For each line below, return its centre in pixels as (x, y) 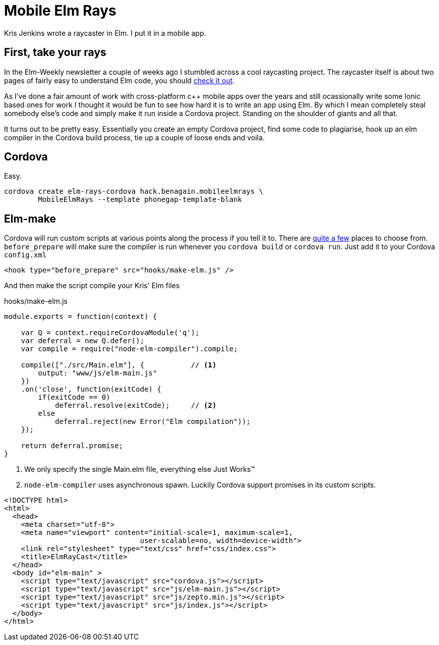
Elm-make (30, 219)
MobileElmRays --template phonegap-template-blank (140, 200)
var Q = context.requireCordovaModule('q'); (110, 333)
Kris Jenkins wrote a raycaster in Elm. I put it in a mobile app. (105, 33)
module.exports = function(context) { (81, 317)
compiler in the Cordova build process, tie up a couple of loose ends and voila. (135, 137)
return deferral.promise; (72, 446)
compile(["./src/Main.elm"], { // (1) (119, 365)
